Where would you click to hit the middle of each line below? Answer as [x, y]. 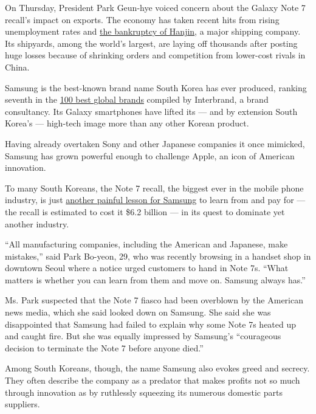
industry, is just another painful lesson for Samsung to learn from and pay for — [155, 200]
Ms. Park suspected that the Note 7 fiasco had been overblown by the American [154, 300]
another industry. [37, 223]
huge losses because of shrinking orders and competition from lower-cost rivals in [155, 55]
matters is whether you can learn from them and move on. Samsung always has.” [155, 279]
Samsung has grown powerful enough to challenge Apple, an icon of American [150, 155]
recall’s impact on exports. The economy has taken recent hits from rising [142, 19]
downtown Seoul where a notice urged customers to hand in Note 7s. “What [147, 268]
